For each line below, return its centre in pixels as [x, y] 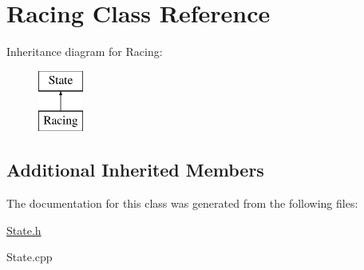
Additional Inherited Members [135, 170]
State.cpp [30, 257]
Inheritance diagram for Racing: [85, 52]
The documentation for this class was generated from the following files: [182, 203]
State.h [24, 230]
